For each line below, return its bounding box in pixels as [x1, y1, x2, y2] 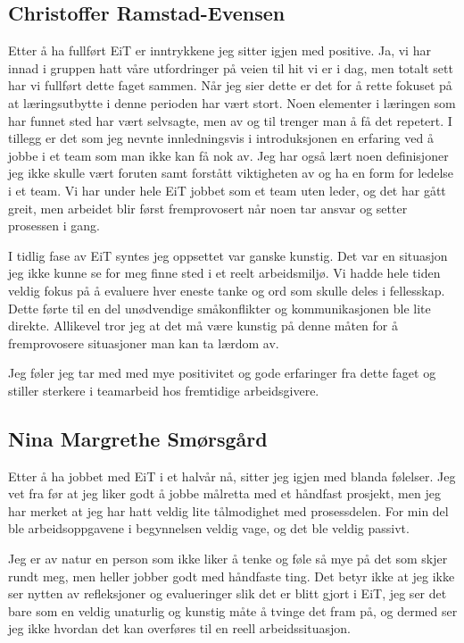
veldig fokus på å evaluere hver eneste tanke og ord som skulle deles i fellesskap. [8, 280, 445, 299]
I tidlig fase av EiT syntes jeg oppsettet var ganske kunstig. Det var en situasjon [8, 246, 448, 264]
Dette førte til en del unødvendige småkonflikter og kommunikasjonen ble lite [8, 298, 431, 317]
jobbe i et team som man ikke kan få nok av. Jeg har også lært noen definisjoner [8, 146, 449, 164]
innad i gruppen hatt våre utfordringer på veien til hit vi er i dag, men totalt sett [8, 58, 453, 77]
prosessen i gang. [8, 216, 100, 235]
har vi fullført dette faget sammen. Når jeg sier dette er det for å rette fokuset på [8, 76, 452, 95]
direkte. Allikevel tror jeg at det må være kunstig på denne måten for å [8, 316, 398, 335]
